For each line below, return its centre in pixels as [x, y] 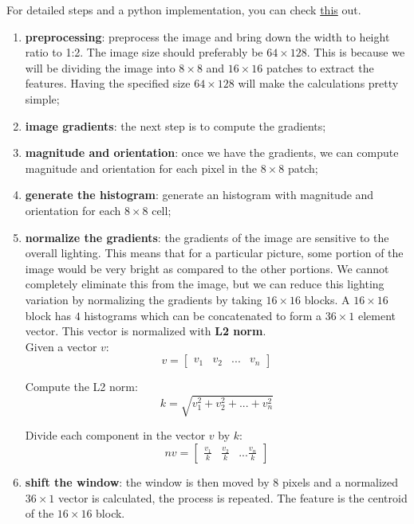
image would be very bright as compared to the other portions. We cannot [207, 268]
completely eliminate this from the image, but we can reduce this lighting [205, 284]
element [377, 315]
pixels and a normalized [340, 482]
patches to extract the [320, 67]
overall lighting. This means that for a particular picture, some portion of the [214, 253]
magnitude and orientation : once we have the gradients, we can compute [212, 153]
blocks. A [327, 299]
